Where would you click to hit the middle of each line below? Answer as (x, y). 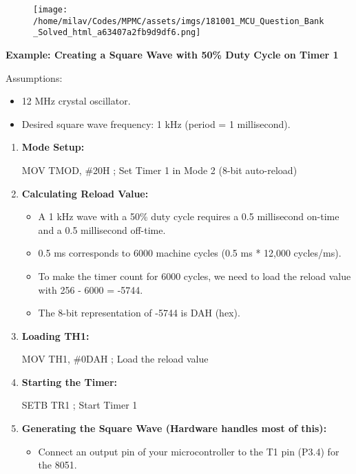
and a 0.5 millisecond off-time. (102, 229)
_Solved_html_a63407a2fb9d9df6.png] (117, 33)
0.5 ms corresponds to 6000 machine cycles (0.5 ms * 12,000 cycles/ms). (190, 253)
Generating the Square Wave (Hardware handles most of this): (174, 428)
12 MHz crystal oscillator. (76, 101)
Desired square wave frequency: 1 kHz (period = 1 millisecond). (156, 123)
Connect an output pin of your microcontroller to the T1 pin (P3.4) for (189, 451)
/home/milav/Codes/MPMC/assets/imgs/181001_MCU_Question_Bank (179, 21)
